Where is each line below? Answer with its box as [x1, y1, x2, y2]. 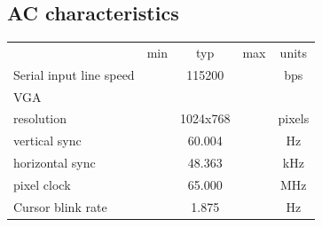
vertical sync [13, 131, 82, 150]
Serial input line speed [13, 65, 135, 83]
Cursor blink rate [13, 197, 107, 215]
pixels [278, 109, 310, 128]
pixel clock [13, 176, 71, 194]
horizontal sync [13, 153, 96, 172]
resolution [13, 109, 67, 128]
